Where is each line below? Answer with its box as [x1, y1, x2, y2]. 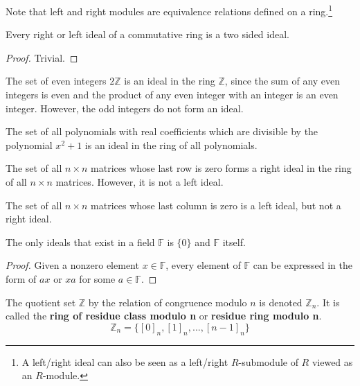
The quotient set [6, 295, 76, 309]
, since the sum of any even [224, 73, 341, 88]
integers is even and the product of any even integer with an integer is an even [6, 87, 339, 102]
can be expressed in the [253, 258, 352, 272]
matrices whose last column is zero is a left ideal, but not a [91, 198, 341, 212]
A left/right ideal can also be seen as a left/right [21, 354, 228, 369]
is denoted [259, 295, 303, 309]
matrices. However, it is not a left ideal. [55, 175, 224, 188]
